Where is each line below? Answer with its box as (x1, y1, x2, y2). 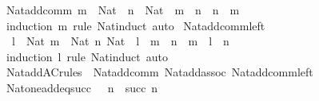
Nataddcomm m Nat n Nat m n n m (6, 2, 240, 17)
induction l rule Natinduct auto (6, 48, 168, 64)
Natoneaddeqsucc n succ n (6, 79, 158, 95)
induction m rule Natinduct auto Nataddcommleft (6, 17, 265, 33)
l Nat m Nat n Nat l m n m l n (11, 33, 229, 49)
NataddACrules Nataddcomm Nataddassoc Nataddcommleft (6, 64, 313, 80)
